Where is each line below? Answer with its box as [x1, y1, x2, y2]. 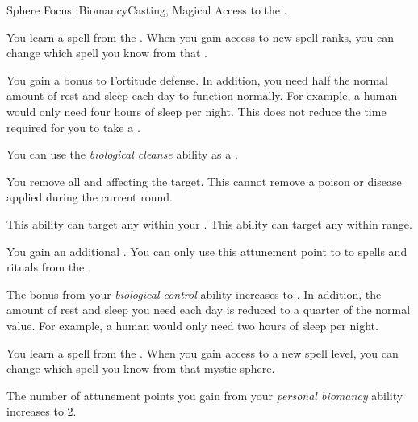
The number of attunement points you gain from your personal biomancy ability [6, 387, 403, 403]
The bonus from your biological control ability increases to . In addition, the [6, 285, 382, 302]
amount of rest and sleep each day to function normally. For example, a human [6, 87, 398, 104]
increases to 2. [6, 403, 77, 420]
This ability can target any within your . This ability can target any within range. [6, 215, 412, 232]
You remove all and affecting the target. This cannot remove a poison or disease [6, 172, 402, 189]
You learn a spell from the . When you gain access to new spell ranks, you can [6, 28, 394, 45]
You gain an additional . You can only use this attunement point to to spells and [6, 242, 408, 259]
